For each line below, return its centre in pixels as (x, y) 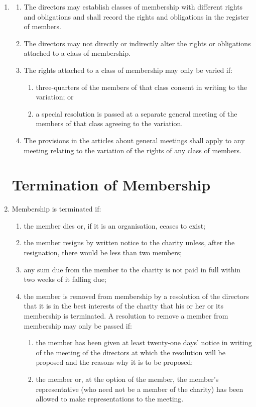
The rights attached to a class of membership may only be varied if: (128, 70)
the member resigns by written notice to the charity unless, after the (129, 242)
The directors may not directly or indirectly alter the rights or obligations (137, 43)
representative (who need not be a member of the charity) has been (140, 389)
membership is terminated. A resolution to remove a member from (126, 316)
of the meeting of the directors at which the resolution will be (131, 352)
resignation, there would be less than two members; (103, 252)
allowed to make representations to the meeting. (110, 399)
